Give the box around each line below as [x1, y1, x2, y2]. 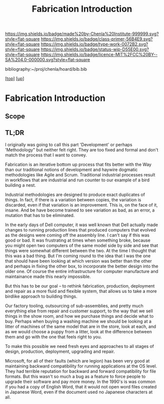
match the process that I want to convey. [5, 152, 87, 158]
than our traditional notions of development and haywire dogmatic [5, 167, 138, 173]
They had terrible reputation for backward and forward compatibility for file [5, 368, 156, 374]
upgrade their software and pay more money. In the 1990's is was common [5, 379, 156, 385]
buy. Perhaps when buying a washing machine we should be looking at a [5, 318, 152, 324]
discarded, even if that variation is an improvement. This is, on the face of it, [5, 202, 158, 208]
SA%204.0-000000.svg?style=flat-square [5, 57, 90, 63]
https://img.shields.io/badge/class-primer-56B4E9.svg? [41, 36, 153, 42]
